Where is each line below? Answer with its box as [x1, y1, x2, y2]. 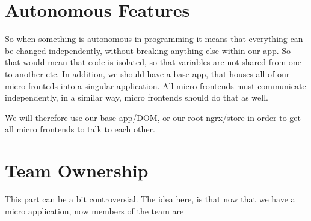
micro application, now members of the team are [5, 204, 184, 217]
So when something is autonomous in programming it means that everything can [5, 32, 303, 45]
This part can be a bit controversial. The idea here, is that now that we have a [5, 193, 295, 205]
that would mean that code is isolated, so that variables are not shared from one [5, 56, 301, 68]
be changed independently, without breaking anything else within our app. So [5, 44, 291, 56]
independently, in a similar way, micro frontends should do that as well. [5, 91, 268, 104]
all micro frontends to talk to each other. [5, 123, 155, 135]
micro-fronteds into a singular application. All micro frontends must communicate [5, 79, 306, 92]
